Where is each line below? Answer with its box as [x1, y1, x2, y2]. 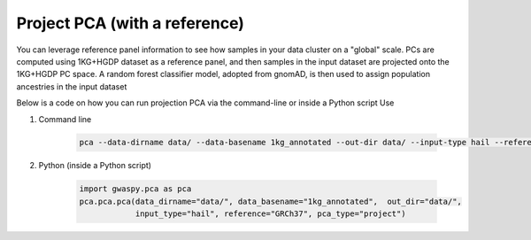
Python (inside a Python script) [38, 160, 152, 171]
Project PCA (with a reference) [16, 13, 245, 33]
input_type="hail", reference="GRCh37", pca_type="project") [135, 209, 406, 219]
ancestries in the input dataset [16, 81, 127, 92]
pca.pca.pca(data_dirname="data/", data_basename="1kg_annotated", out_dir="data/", [79, 196, 462, 206]
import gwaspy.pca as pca [79, 184, 192, 194]
